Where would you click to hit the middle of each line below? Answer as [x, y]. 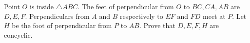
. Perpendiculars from [57, 16]
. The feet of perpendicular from [126, 6]
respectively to [142, 16]
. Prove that [157, 25]
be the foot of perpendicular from [62, 25]
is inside [42, 6]
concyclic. [18, 35]
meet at [214, 16]
